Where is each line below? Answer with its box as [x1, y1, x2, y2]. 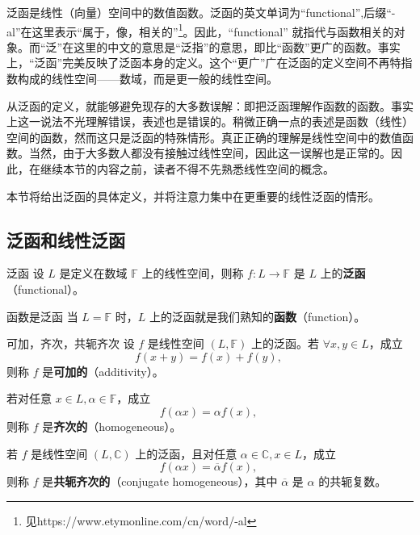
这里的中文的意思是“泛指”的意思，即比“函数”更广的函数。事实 [73, 38, 401, 55]
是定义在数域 [59, 265, 128, 282]
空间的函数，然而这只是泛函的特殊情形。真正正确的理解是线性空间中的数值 [6, 128, 402, 145]
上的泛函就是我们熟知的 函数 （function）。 [149, 307, 366, 324]
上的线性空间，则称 [141, 265, 244, 282]
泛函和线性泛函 [6, 227, 125, 252]
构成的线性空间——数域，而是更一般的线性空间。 [17, 70, 278, 87]
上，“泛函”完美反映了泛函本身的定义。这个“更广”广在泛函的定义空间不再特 [6, 54, 401, 71]
